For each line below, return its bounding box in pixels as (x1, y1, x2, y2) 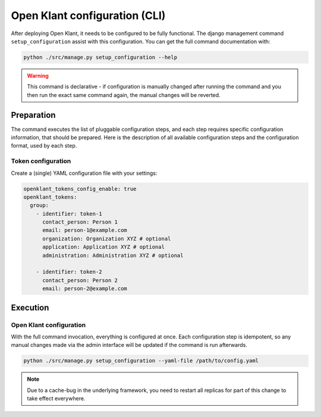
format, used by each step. (11, 142, 77, 149)
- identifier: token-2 (36, 268, 102, 275)
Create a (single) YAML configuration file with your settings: (11, 170, 158, 177)
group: (30, 202, 49, 209)
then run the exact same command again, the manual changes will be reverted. (27, 91, 221, 98)
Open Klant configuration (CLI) (11, 9, 166, 22)
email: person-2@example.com (42, 286, 127, 292)
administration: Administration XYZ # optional (42, 252, 184, 259)
